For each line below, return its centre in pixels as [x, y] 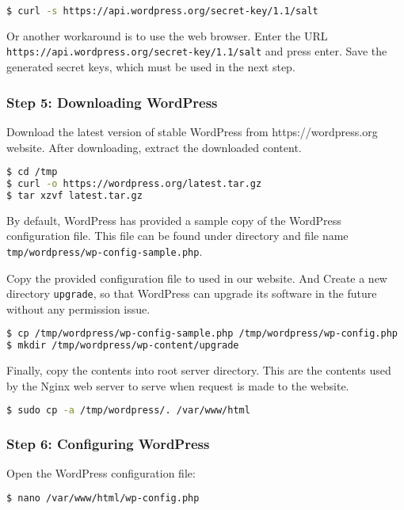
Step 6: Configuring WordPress [108, 444]
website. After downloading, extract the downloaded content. [154, 147]
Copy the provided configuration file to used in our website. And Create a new [197, 278]
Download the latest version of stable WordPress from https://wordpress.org [192, 131]
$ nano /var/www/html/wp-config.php [103, 499]
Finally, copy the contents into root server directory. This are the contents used [199, 370]
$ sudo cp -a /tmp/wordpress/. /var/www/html [128, 411]
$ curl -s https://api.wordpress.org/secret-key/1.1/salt [162, 11]
